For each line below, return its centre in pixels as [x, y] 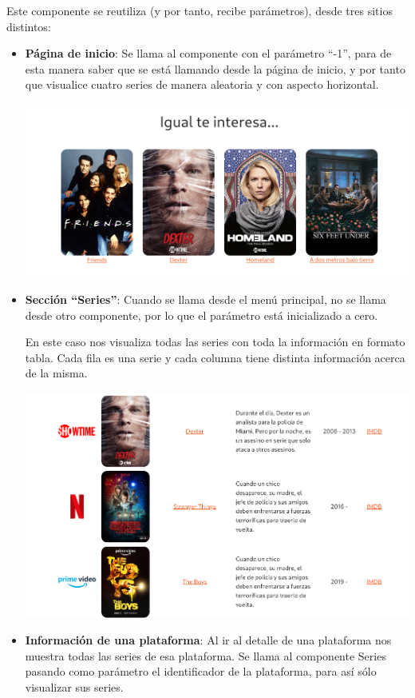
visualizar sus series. [74, 686]
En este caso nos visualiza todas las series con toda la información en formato [215, 342]
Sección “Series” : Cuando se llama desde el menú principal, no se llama [206, 299]
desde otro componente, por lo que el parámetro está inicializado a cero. [202, 315]
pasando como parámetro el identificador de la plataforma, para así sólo [201, 671]
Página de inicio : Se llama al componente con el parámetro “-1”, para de [208, 53]
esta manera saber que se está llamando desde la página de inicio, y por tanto [215, 68]
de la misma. [56, 373]
